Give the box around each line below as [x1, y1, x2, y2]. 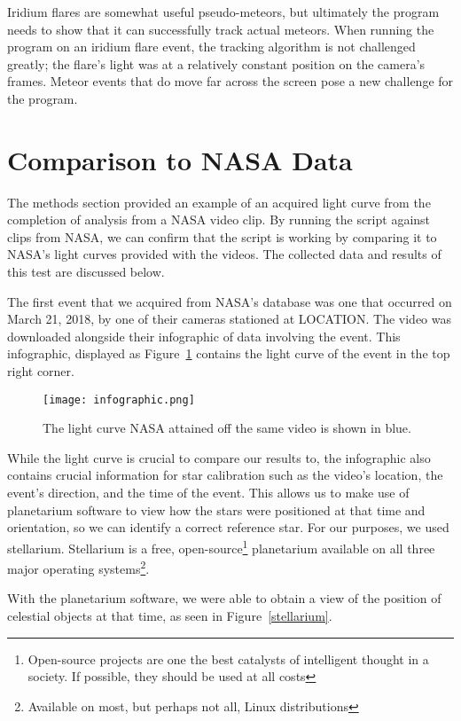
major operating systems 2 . [7, 557, 150, 577]
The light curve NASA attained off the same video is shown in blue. [43, 419, 411, 437]
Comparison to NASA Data [7, 141, 353, 177]
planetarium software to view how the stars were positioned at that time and [7, 500, 426, 519]
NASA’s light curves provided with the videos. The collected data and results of [7, 245, 441, 263]
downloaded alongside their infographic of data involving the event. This [7, 326, 401, 345]
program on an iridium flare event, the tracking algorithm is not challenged [7, 37, 416, 56]
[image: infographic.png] [43, 393, 195, 406]
